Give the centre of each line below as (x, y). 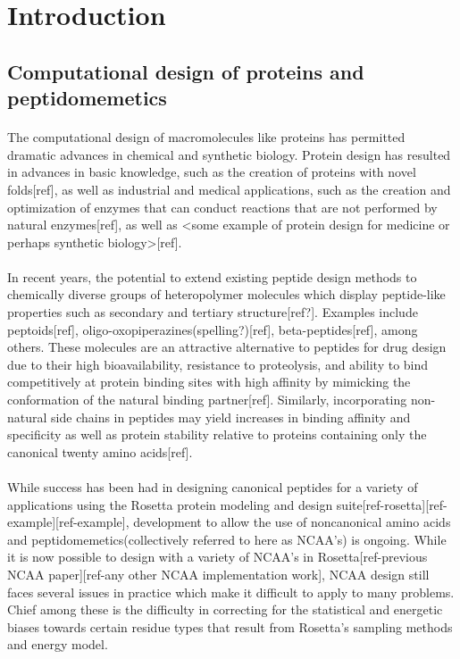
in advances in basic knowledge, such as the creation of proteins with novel (212, 172)
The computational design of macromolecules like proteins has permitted (206, 137)
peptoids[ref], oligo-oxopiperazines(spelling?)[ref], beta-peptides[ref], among (213, 329)
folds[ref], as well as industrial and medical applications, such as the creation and (229, 189)
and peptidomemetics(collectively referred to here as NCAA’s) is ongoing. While (227, 539)
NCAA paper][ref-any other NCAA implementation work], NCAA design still (218, 574)
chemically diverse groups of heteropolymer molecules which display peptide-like (226, 294)
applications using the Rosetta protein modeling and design (170, 504)
